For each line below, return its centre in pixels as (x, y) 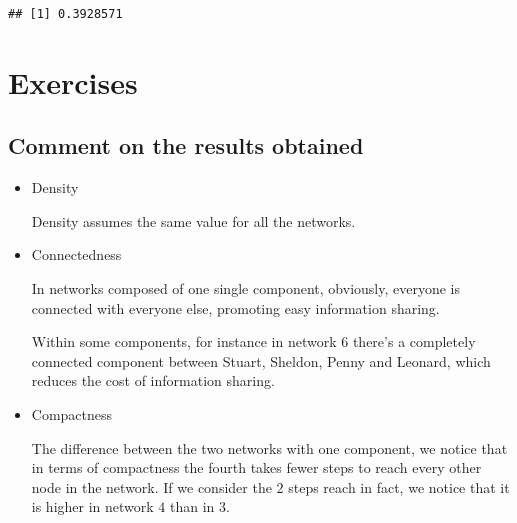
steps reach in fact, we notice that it (399, 486)
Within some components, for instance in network (184, 341)
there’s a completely (414, 341)
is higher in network (92, 506)
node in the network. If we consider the (151, 486)
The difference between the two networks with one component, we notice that (269, 447)
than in (192, 506)
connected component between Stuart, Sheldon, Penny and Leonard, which (261, 360)
